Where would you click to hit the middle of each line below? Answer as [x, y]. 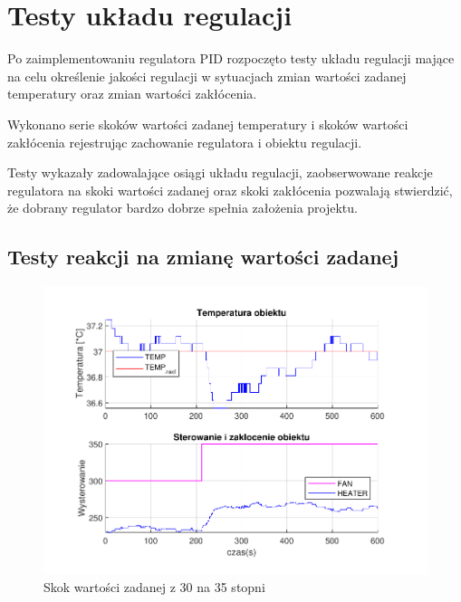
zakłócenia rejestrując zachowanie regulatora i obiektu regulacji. [185, 142]
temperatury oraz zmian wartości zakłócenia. [132, 94]
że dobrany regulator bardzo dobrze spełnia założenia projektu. [182, 208]
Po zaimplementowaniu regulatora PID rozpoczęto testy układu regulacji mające [231, 58]
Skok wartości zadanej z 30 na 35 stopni [154, 587]
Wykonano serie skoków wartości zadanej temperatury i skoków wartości [208, 124]
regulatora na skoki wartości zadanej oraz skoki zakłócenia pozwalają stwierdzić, [230, 190]
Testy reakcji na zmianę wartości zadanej [203, 257]
